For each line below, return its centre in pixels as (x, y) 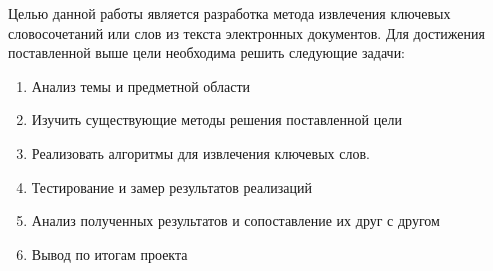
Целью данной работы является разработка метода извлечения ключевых (229, 13)
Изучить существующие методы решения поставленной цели (216, 119)
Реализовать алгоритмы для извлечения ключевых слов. (200, 152)
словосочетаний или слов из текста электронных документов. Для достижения (246, 32)
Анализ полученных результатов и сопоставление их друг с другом (235, 220)
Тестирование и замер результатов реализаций (171, 186)
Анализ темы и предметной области (141, 85)
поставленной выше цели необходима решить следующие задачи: (207, 52)
